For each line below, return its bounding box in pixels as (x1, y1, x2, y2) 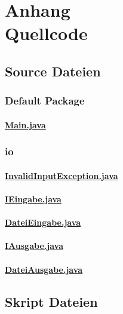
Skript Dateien (5, 292, 98, 310)
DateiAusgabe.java (5, 263, 83, 275)
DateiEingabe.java (5, 216, 81, 229)
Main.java (5, 118, 46, 131)
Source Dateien (5, 61, 101, 80)
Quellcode (5, 21, 88, 45)
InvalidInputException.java (5, 169, 118, 181)
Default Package (5, 93, 85, 108)
